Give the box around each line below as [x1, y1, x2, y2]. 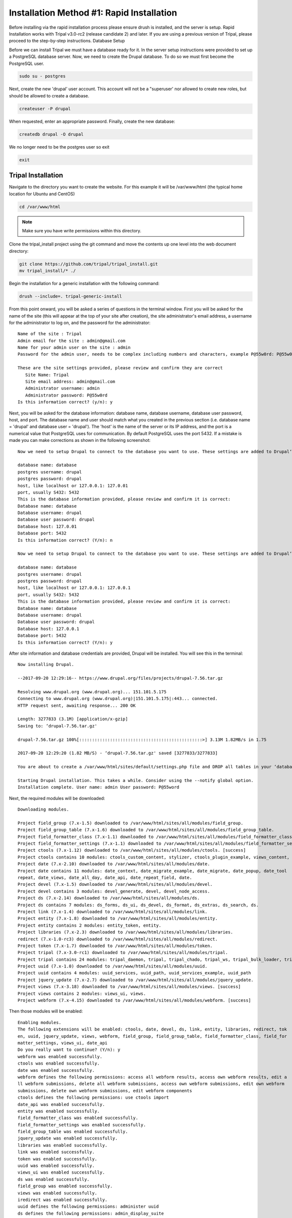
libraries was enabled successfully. [18, 1142, 108, 1148]
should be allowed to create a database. [9, 93, 90, 98]
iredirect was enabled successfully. [18, 1197, 108, 1202]
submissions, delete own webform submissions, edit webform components [18, 1088, 192, 1093]
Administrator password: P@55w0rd [25, 392, 108, 398]
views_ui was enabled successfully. [18, 1170, 105, 1175]
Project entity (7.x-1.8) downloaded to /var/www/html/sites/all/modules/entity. [18, 916, 218, 921]
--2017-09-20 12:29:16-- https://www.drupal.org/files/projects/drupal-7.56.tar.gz [18, 675, 223, 681]
